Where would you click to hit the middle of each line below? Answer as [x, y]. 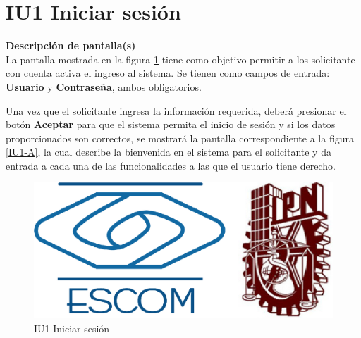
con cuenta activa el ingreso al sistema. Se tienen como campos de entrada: [168, 73]
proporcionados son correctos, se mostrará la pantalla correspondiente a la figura [180, 138]
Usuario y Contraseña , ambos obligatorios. [104, 86]
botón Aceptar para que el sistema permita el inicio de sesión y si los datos [171, 124]
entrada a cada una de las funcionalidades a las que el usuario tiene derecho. [171, 165]
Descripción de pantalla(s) [71, 45]
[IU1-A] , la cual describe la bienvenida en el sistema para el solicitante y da [169, 152]
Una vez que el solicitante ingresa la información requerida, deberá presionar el [176, 110]
